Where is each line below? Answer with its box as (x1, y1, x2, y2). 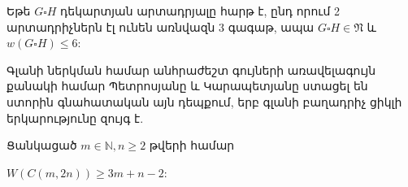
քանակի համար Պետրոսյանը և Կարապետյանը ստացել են (7, 77, 368, 94)
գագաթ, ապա (228, 18, 315, 35)
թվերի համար (149, 137, 235, 154)
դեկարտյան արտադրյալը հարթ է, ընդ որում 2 (60, 2, 340, 19)
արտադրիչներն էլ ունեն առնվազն (7, 18, 215, 35)
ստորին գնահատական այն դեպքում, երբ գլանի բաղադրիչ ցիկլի (7, 93, 402, 110)
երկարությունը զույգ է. (7, 109, 144, 126)
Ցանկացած (7, 137, 77, 154)
